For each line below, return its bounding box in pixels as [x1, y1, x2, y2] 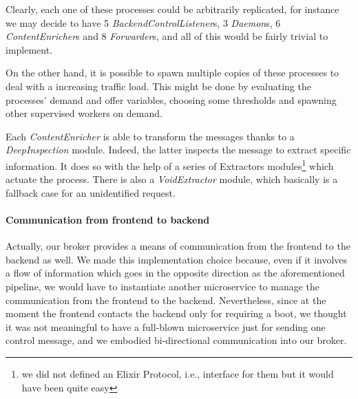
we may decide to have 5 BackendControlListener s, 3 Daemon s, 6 [6, 15, 281, 30]
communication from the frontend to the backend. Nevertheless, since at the [6, 292, 326, 307]
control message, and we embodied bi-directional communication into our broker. [6, 333, 347, 347]
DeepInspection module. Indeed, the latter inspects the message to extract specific [6, 142, 351, 157]
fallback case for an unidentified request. [6, 185, 176, 199]
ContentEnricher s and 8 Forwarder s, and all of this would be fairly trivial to [6, 29, 328, 43]
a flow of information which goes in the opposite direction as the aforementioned [6, 266, 345, 280]
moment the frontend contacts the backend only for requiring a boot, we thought [6, 306, 347, 321]
